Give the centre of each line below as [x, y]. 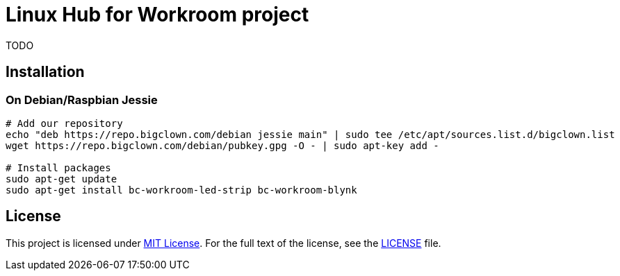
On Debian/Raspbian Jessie [82, 100]
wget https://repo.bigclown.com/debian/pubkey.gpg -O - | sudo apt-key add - [222, 145]
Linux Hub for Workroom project [157, 15]
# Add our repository [64, 123]
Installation [45, 72]
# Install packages [58, 167]
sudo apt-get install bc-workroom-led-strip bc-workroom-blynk [181, 190]
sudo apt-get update [62, 179]
